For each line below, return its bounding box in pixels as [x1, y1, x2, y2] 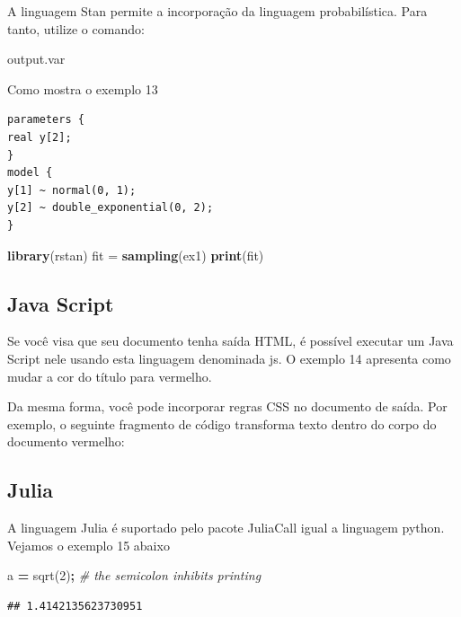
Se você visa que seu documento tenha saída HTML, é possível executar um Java [7, 331, 454, 350]
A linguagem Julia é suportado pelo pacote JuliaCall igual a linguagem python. [7, 518, 445, 537]
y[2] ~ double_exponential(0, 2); [7, 201, 214, 215]
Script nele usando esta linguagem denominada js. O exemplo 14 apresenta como [7, 348, 451, 367]
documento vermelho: [7, 432, 125, 451]
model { [7, 166, 53, 180]
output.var [7, 49, 66, 68]
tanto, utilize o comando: [7, 19, 145, 38]
